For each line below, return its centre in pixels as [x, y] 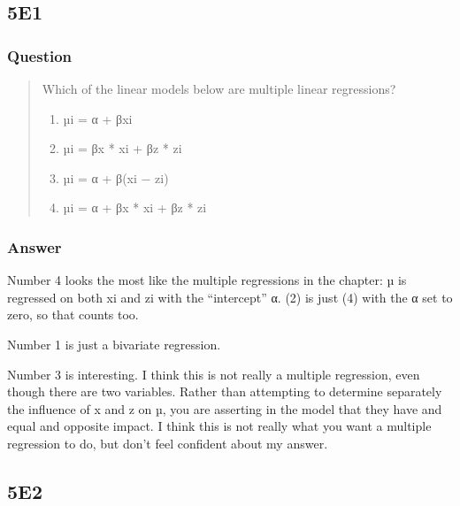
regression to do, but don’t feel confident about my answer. [168, 443]
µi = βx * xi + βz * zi [123, 148]
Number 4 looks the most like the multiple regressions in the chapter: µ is [207, 280]
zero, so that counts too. [73, 314]
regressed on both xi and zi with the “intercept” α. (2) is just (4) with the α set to [230, 297]
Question [40, 55]
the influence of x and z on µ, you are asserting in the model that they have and [225, 408]
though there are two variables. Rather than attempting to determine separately [225, 391]
